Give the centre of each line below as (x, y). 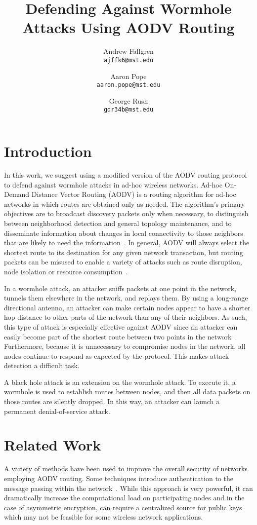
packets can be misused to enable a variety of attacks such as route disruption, (123, 262)
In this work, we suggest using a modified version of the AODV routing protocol (126, 175)
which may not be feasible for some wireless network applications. (104, 517)
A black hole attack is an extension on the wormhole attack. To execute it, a (120, 382)
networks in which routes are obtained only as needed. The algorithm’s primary (125, 204)
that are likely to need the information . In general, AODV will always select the (127, 243)
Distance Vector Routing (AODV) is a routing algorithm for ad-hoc (134, 194)
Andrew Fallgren (128, 51)
